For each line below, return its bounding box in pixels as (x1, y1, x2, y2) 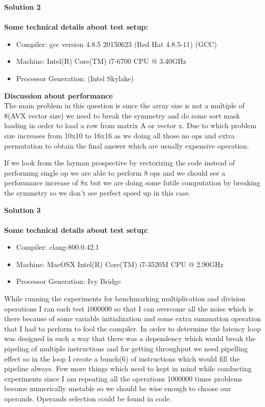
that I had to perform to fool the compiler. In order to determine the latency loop (4, 323, 261, 333)
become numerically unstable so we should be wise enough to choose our (4, 383, 231, 394)
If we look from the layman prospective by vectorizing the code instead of (4, 157, 235, 168)
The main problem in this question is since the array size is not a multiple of (4, 100, 245, 111)
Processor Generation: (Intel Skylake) (16, 73, 134, 83)
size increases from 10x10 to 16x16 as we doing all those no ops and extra (4, 130, 235, 140)
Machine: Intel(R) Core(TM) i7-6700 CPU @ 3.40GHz (16, 56, 187, 66)
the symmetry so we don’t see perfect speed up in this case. (4, 187, 191, 198)
